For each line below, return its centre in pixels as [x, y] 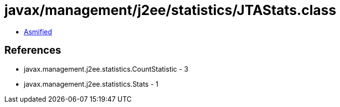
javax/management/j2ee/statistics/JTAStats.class [170, 10]
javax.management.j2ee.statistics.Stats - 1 [91, 84]
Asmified [38, 31]
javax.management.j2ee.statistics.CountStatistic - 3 [106, 69]
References [33, 50]
